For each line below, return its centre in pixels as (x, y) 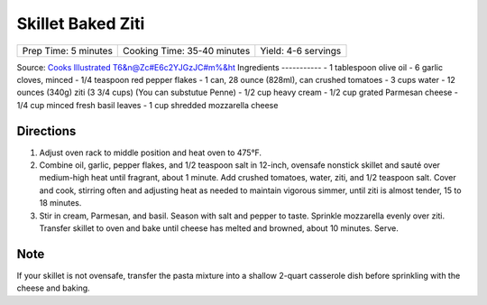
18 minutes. (60, 203)
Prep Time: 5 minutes (67, 51)
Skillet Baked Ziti (81, 23)
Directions (46, 131)
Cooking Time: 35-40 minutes (187, 51)
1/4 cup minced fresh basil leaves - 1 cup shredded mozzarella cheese (147, 105)
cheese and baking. (53, 288)
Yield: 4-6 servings (301, 51)
